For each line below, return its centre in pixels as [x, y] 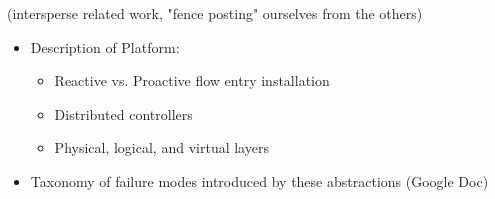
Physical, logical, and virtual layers [161, 147]
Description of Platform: [105, 46]
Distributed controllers [123, 113]
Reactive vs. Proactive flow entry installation [192, 80]
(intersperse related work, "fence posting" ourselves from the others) [215, 13]
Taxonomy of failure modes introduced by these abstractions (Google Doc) [259, 180]
